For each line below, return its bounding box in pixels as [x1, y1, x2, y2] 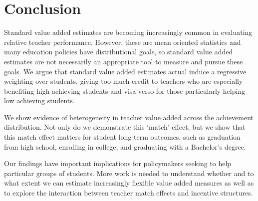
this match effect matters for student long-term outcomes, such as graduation [4, 132, 241, 142]
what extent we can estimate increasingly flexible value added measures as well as [4, 178, 254, 188]
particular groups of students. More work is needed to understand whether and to [4, 168, 254, 178]
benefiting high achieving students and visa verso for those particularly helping [4, 85, 246, 96]
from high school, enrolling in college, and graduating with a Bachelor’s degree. [4, 141, 246, 152]
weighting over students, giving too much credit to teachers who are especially [4, 76, 243, 86]
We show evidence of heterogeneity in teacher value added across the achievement [4, 112, 254, 122]
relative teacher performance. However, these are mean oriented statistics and [4, 36, 241, 47]
